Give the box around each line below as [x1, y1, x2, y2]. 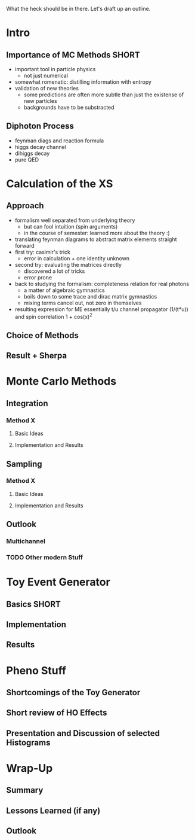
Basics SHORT [6, 599, 61, 609]
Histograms [6, 737, 51, 747]
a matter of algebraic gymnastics [23, 287, 106, 294]
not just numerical [23, 72, 69, 79]
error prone [23, 273, 52, 281]
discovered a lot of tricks [23, 267, 85, 275]
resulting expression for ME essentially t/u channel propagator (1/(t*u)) [14, 305, 189, 313]
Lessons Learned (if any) [6, 805, 101, 815]
